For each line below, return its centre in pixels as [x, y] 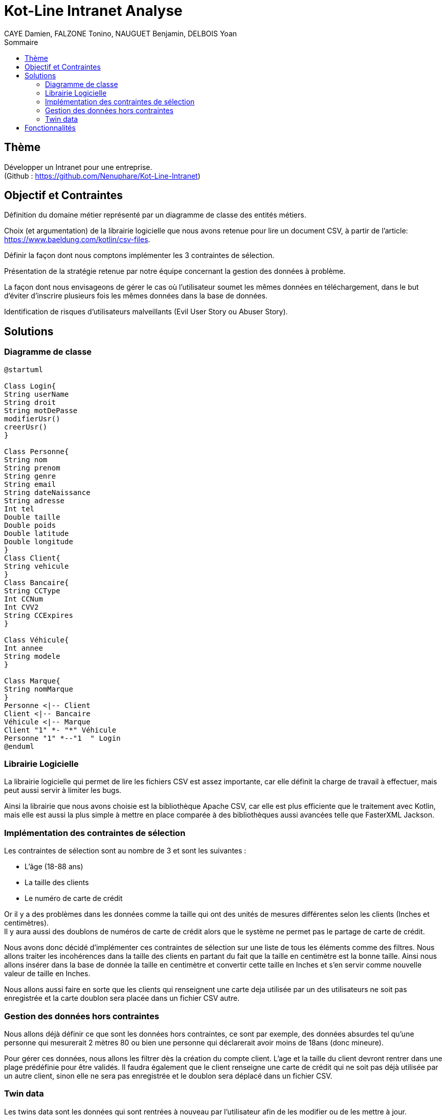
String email [30, 484]
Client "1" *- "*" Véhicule [60, 730]
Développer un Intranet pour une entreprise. [78, 167]
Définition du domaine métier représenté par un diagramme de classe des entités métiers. [155, 215]
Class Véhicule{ [37, 640]
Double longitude [39, 541]
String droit [30, 402]
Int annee [24, 648]
